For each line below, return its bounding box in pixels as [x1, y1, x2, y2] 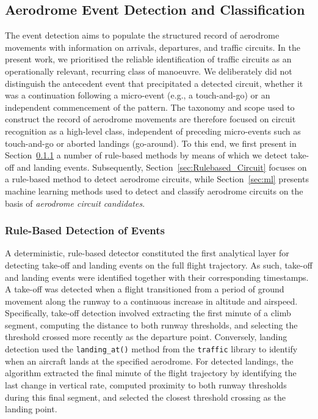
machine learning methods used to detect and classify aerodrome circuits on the [5, 184, 303, 197]
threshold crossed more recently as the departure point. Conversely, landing [5, 330, 287, 343]
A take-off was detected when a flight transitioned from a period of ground [5, 283, 284, 295]
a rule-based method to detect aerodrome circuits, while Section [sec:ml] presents [5, 172, 309, 185]
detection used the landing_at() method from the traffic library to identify [5, 343, 298, 355]
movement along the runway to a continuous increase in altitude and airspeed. [5, 294, 298, 307]
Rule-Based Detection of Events [5, 223, 165, 238]
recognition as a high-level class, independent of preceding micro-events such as [5, 124, 301, 137]
